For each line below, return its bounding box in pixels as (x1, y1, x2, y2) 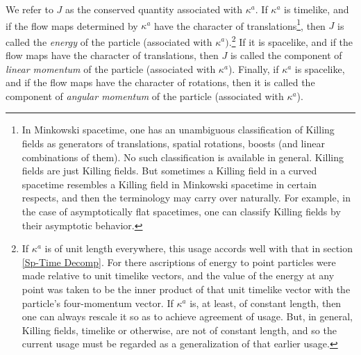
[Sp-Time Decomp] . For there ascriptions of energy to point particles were (22, 254, 336, 269)
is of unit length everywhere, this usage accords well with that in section (44, 241, 353, 256)
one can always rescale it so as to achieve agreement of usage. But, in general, (22, 309, 353, 324)
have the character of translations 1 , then (154, 16, 326, 33)
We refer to (6, 2, 53, 16)
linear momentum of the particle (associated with (6, 61, 216, 76)
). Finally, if (228, 61, 279, 76)
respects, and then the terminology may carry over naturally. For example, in (22, 190, 351, 205)
